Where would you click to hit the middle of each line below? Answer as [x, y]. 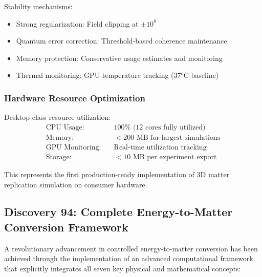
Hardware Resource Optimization [75, 98]
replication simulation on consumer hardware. [76, 184]
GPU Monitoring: [73, 147]
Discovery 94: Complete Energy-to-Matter [118, 212]
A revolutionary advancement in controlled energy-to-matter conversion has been [131, 248]
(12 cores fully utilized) [169, 127]
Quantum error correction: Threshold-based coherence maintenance [122, 41]
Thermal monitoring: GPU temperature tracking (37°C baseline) [117, 75]
